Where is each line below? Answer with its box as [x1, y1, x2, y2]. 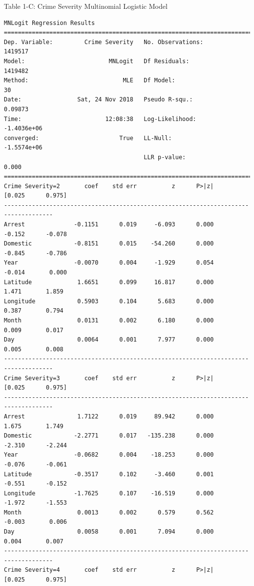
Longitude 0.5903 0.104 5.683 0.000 [4, 297, 214, 305]
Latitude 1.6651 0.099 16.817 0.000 [4, 278, 214, 286]
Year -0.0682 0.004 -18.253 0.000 [4, 451, 214, 459]
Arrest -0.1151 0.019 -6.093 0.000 [4, 221, 214, 228]
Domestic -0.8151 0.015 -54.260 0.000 [4, 240, 214, 247]
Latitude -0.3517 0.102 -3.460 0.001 [4, 470, 214, 478]
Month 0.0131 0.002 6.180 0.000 [4, 317, 214, 324]
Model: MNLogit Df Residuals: [4, 57, 190, 65]
